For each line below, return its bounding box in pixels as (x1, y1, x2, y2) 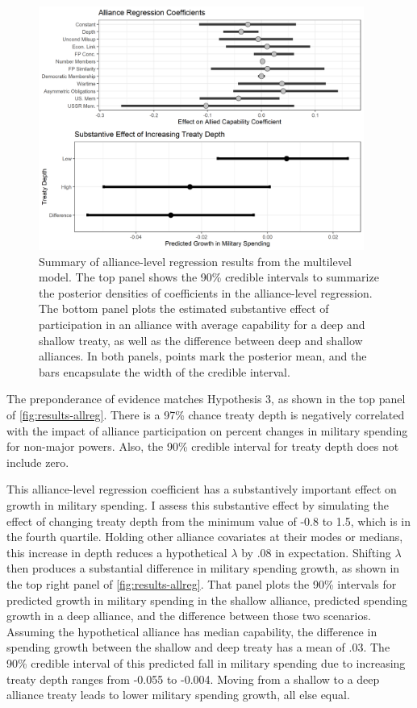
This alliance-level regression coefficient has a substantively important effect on (6, 481, 397, 498)
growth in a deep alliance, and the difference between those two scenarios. (6, 607, 371, 624)
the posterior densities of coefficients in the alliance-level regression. (39, 284, 373, 301)
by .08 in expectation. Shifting (241, 543, 391, 560)
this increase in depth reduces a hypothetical (6, 543, 227, 560)
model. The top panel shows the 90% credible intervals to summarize (39, 269, 379, 285)
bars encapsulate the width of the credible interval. (39, 363, 290, 380)
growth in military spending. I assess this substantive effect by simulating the (6, 497, 390, 513)
